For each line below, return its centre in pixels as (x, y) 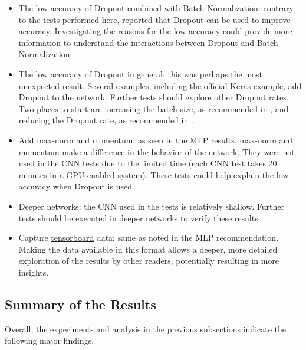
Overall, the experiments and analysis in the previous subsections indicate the (146, 328)
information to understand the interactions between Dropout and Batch (148, 42)
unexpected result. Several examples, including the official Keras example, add (160, 85)
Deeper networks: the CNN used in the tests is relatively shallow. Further (151, 206)
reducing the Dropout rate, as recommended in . (106, 120)
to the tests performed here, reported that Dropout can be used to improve (154, 19)
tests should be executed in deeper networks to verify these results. (139, 217)
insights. (34, 272)
